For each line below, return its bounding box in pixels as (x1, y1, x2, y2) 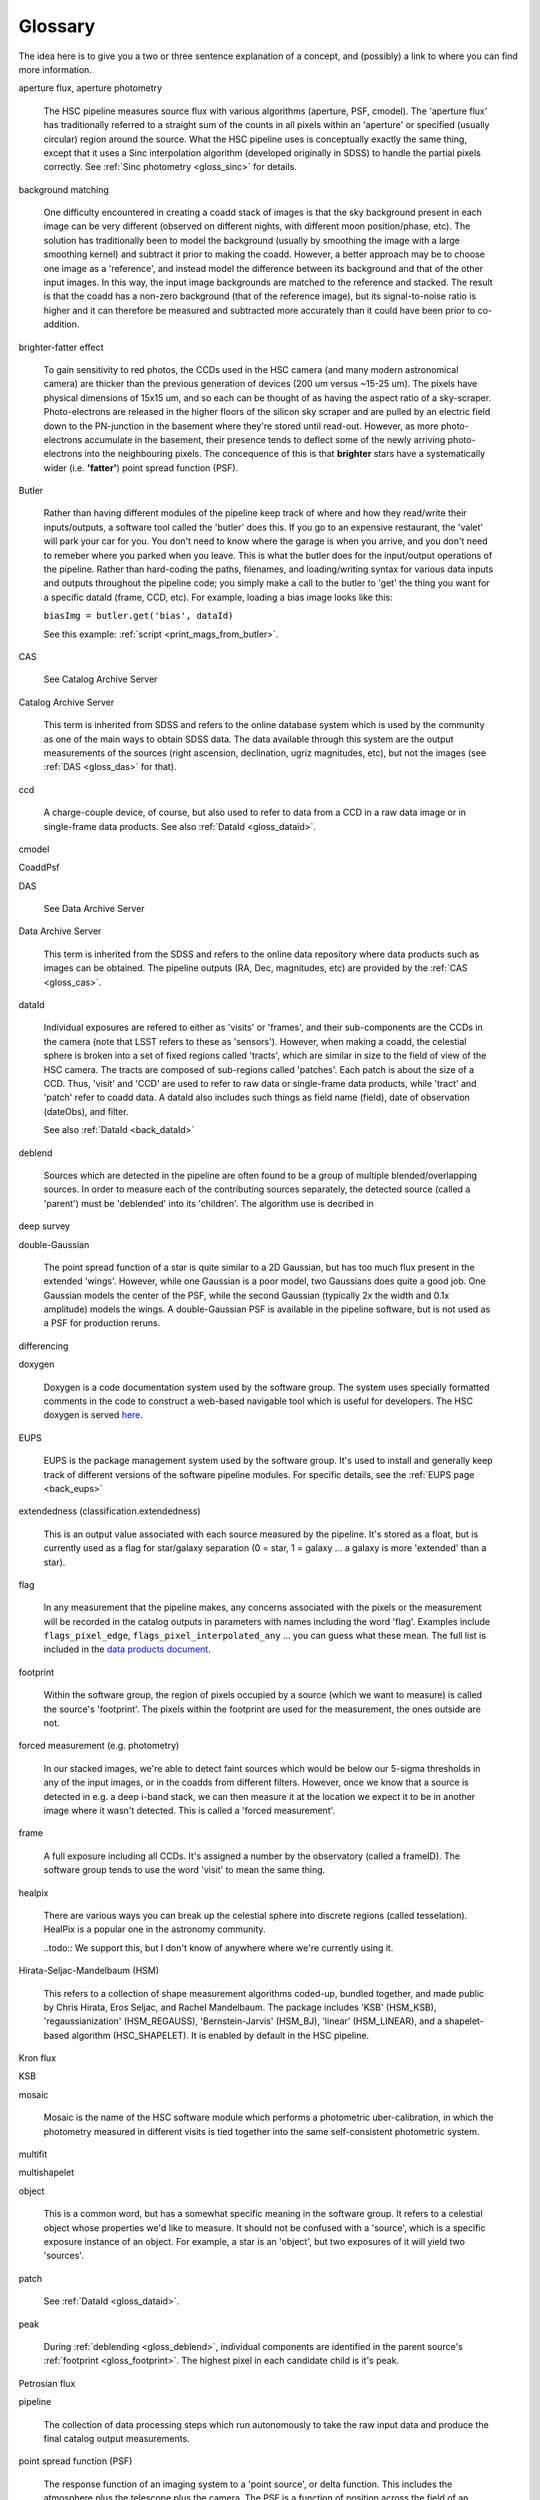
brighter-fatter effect (18, 341, 104, 353)
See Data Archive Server (43, 903, 145, 915)
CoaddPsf (18, 861, 60, 874)
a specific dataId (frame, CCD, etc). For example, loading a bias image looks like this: (43, 591, 394, 603)
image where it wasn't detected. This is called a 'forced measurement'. (43, 1805, 336, 1816)
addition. (43, 318, 80, 330)
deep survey (18, 1220, 70, 1232)
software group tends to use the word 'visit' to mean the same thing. (43, 1864, 326, 1876)
